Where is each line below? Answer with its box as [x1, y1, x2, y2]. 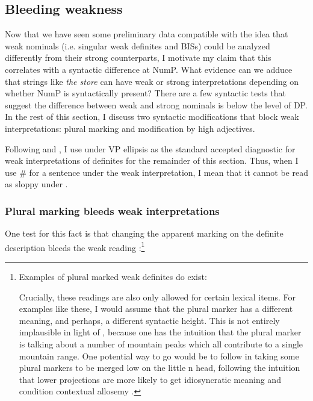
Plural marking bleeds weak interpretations [5, 203, 220, 218]
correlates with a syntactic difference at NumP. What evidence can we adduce [5, 63, 293, 75]
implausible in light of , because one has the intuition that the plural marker [19, 326, 302, 338]
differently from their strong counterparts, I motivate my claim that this [5, 51, 271, 64]
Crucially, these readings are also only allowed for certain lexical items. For [19, 290, 296, 303]
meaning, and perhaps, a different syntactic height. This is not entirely [19, 314, 280, 326]
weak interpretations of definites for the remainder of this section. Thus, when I [5, 154, 299, 167]
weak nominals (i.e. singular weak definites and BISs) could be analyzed [5, 39, 270, 52]
